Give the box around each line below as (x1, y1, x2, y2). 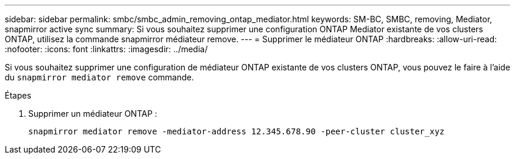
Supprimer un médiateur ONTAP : (28, 109, 158, 119)
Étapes (5, 90, 32, 100)
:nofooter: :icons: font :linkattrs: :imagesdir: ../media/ (5, 44, 208, 54)
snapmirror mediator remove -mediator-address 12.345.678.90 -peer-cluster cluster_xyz (28, 127, 445, 136)
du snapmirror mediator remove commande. (5, 72, 194, 82)
